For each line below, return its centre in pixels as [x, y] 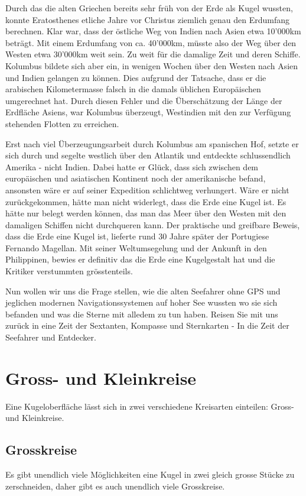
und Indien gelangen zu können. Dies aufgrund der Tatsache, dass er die [136, 77]
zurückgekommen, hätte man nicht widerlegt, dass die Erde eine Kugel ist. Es [146, 201]
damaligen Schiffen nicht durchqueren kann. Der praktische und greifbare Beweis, [153, 224]
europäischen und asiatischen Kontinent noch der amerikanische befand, [136, 178]
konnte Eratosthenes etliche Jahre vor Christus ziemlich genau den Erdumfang [147, 19]
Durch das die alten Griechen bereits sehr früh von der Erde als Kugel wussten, [149, 8]
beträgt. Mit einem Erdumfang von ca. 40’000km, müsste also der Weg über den [151, 42]
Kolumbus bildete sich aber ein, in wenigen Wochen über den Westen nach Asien [152, 65]
